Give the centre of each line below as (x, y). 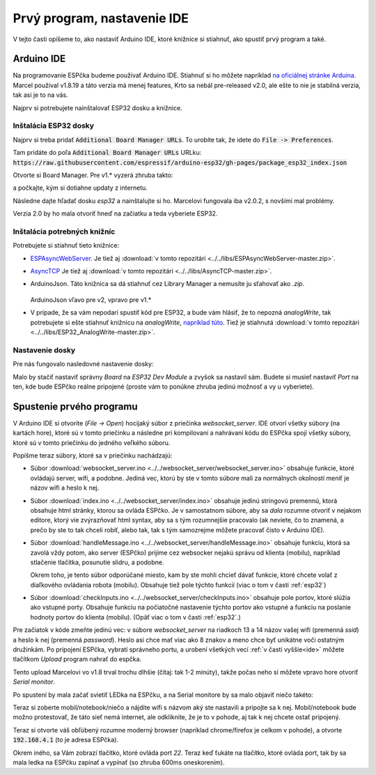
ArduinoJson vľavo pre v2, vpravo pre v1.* (91, 299)
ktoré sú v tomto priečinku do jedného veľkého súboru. (92, 442)
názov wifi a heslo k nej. (65, 488)
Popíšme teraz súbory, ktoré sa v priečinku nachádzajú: (93, 455)
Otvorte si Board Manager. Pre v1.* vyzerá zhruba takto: (93, 175)
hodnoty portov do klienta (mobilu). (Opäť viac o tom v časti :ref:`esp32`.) (136, 617)
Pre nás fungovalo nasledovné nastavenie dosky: (83, 364)
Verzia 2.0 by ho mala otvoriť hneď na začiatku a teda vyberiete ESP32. (115, 213)
